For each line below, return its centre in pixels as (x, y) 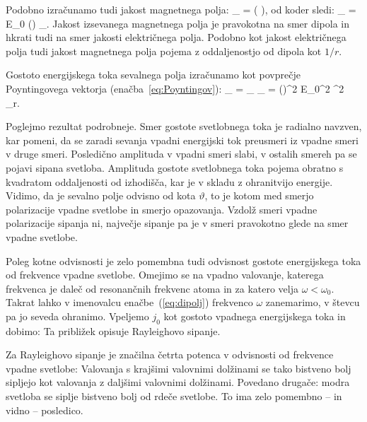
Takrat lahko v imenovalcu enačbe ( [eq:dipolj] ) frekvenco (129, 302)
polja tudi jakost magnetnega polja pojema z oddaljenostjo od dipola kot (164, 51)
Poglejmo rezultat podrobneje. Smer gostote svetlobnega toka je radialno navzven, (184, 126)
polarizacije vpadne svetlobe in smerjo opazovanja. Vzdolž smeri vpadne (162, 209)
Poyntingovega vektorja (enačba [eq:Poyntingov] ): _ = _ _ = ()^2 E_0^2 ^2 (175, 88)
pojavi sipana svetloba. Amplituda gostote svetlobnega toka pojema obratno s (175, 167)
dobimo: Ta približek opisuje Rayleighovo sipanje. (113, 330)
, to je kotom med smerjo (259, 195)
